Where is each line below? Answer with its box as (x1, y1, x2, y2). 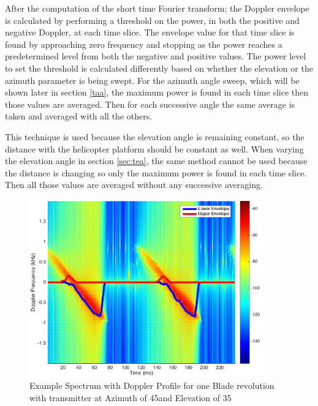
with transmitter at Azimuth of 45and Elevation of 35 (29, 391, 232, 404)
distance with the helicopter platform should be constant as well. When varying (5, 142, 304, 155)
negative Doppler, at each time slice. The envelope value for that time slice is (5, 26, 295, 39)
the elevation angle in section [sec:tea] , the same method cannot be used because (5, 154, 308, 167)
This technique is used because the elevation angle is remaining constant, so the (5, 130, 305, 143)
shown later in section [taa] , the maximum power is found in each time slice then (5, 86, 309, 99)
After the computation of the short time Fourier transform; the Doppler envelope (5, 2, 309, 14)
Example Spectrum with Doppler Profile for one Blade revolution (29, 379, 274, 392)
